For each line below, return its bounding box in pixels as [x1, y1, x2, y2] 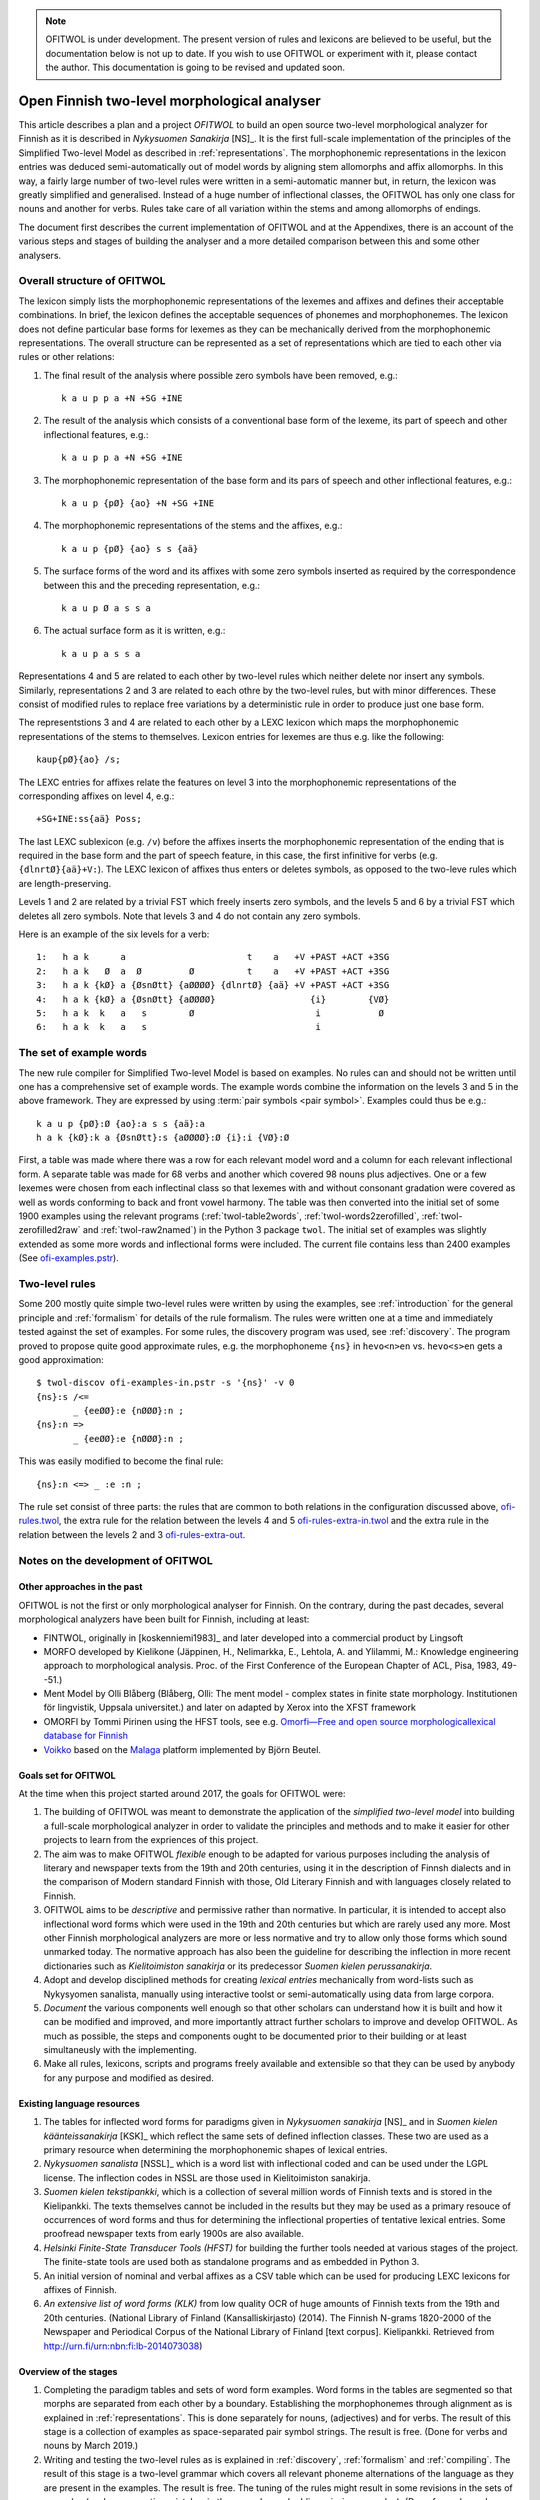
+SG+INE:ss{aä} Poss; [36, 813, 142, 825]
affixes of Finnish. [43, 2283, 117, 2295]
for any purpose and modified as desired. [43, 2071, 214, 2084]
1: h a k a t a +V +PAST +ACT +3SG [36, 951, 390, 963]
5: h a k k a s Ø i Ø [36, 1007, 385, 1019]
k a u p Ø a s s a [61, 602, 152, 614]
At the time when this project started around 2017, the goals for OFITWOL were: [18, 1788, 346, 1800]
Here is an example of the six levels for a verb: [18, 928, 210, 940]
